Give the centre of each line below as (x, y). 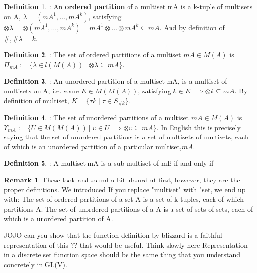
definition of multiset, (37, 100)
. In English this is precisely (198, 127)
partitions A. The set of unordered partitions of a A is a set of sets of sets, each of (128, 208)
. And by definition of (192, 27)
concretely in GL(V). (36, 264)
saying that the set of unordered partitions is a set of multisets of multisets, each (126, 137)
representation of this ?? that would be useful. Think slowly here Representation (126, 245)
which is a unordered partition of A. (59, 218)
